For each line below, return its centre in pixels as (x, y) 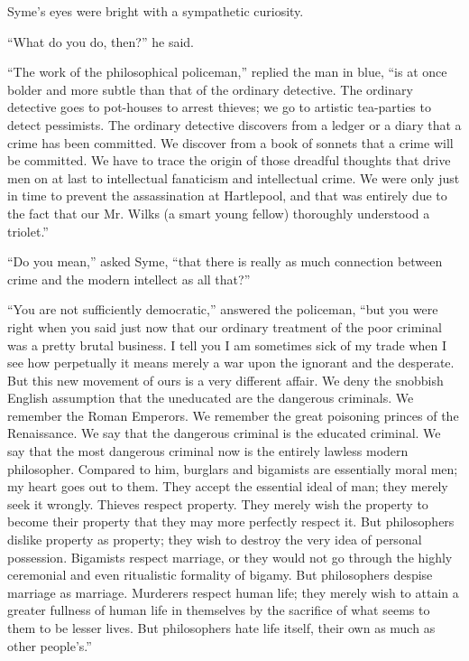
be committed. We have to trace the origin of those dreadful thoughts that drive (229, 160)
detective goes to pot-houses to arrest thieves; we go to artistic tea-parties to (219, 107)
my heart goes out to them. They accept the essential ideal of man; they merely (228, 486)
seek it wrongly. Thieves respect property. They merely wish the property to (218, 503)
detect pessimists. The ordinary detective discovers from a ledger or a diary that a (234, 124)
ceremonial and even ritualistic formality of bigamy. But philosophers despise (220, 575)
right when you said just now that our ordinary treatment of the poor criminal (225, 326)
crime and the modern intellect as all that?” (129, 279)
